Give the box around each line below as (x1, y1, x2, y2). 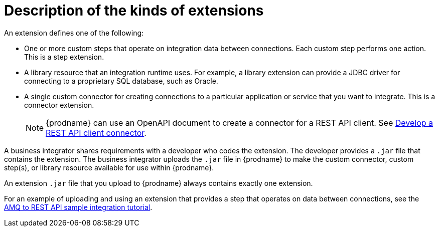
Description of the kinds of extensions (4, 2, 264, 19)
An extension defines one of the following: (4, 28, 144, 37)
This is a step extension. (24, 52, 104, 61)
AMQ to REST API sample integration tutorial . (4, 202, 153, 211)
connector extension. (24, 100, 94, 109)
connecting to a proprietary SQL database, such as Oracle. (24, 76, 218, 85)
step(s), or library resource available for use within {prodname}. (4, 163, 214, 172)
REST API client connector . (46, 127, 147, 138)
